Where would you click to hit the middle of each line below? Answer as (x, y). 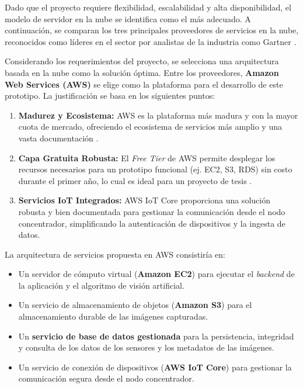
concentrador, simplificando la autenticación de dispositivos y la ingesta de (152, 223)
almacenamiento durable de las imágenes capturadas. (113, 316)
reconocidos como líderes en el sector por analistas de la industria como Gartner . (151, 41)
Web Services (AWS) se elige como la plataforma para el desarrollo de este (144, 84)
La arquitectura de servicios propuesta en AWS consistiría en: (115, 254)
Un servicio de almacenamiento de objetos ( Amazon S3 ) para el (135, 305)
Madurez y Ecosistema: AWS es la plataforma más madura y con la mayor (158, 115)
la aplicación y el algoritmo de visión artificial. (101, 285)
